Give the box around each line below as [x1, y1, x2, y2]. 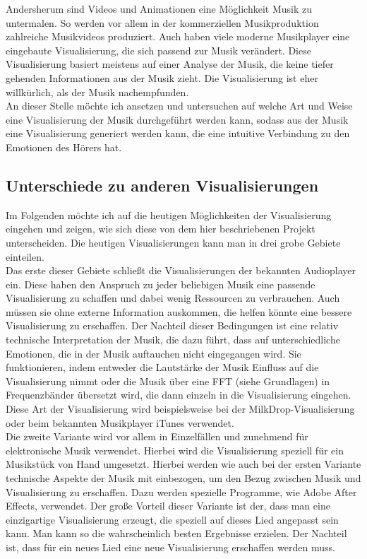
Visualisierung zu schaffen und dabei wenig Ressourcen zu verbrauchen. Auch [6, 290, 340, 305]
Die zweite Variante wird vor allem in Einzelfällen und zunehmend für [6, 429, 308, 444]
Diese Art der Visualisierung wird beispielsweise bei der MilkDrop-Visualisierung [6, 401, 355, 416]
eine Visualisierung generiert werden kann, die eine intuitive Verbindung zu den [6, 126, 350, 141]
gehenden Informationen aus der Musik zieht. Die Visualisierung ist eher [6, 70, 318, 85]
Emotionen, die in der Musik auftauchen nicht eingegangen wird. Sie [6, 346, 301, 360]
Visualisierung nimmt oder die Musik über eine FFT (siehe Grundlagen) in [6, 373, 330, 388]
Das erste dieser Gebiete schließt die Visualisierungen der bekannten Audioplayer [6, 263, 356, 278]
